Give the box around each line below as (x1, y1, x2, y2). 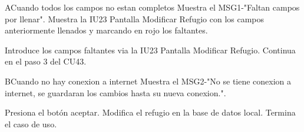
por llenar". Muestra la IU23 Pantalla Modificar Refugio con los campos (5, 12, 265, 25)
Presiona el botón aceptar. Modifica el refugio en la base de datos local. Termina (5, 106, 296, 119)
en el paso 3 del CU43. (5, 55, 87, 67)
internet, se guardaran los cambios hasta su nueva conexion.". (5, 86, 226, 99)
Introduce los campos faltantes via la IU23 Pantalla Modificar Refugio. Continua (5, 43, 296, 56)
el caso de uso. (5, 117, 57, 130)
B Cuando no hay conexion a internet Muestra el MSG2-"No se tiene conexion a (5, 75, 292, 87)
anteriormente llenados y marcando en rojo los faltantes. (5, 24, 208, 36)
